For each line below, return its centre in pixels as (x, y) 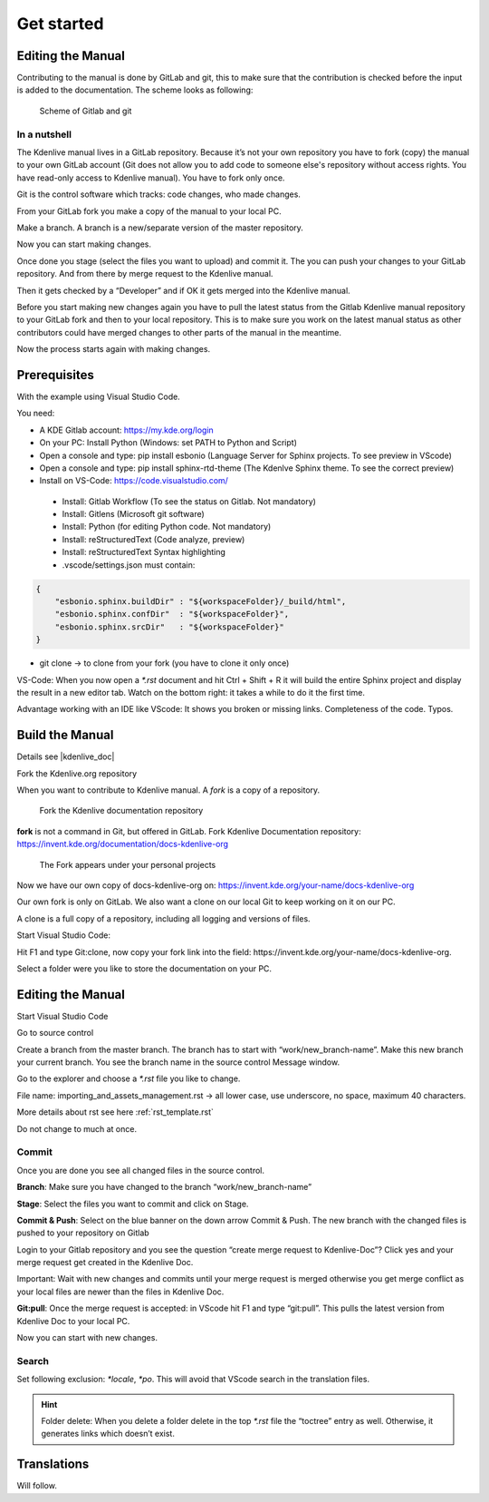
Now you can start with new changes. (87, 1338)
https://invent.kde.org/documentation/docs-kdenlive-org (123, 844)
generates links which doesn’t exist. (108, 1434)
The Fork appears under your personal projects (128, 864)
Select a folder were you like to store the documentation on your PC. (144, 968)
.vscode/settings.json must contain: (129, 565)
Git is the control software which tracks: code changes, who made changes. (158, 194)
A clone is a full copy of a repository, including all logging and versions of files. (164, 918)
